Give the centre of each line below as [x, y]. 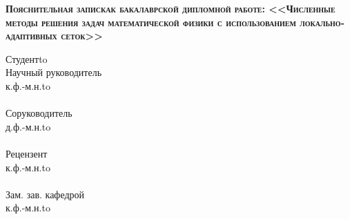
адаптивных [31, 36]
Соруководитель [39, 113]
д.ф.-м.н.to [28, 126]
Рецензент [27, 153]
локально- [322, 22]
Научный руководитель [54, 72]
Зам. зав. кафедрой [45, 194]
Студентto [27, 58]
